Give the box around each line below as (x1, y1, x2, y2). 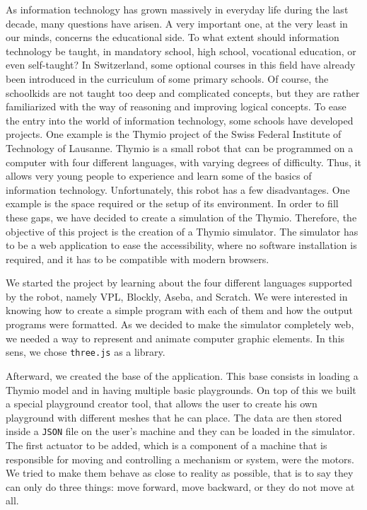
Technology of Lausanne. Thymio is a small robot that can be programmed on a (6, 140, 354, 155)
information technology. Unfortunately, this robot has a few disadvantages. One (6, 182, 350, 197)
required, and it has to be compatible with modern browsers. (6, 251, 269, 266)
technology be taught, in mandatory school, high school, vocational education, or (6, 43, 356, 58)
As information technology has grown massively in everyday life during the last (6, 2, 349, 16)
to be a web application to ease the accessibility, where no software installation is (6, 238, 357, 253)
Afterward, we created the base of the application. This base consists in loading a (6, 368, 359, 383)
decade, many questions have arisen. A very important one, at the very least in (6, 16, 348, 30)
